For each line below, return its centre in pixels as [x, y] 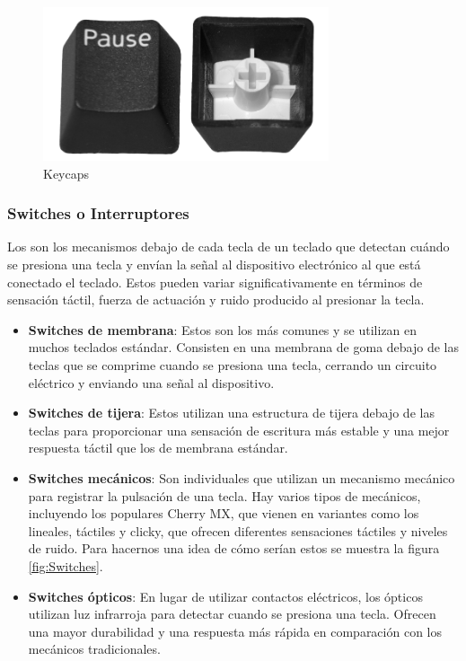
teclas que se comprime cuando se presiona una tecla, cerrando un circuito [233, 364]
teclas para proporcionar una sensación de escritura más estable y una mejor [239, 430]
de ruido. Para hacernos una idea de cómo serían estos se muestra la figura [234, 548]
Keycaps [66, 173]
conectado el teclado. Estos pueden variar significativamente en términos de [215, 282]
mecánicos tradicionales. [94, 649]
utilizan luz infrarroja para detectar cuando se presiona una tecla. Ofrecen [232, 614]
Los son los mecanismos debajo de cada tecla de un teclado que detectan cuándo [229, 247]
